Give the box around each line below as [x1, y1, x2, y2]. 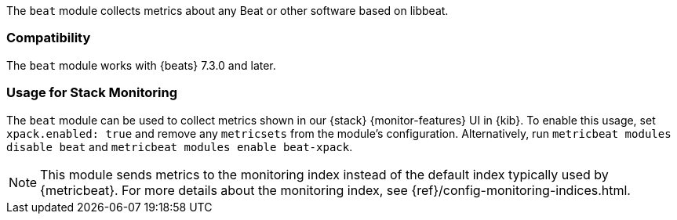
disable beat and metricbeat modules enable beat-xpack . [6, 139, 353, 153]
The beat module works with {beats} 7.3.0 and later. [6, 58, 276, 72]
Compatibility [6, 30, 91, 46]
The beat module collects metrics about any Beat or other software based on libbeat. [6, 4, 449, 17]
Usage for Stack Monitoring [6, 85, 178, 101]
